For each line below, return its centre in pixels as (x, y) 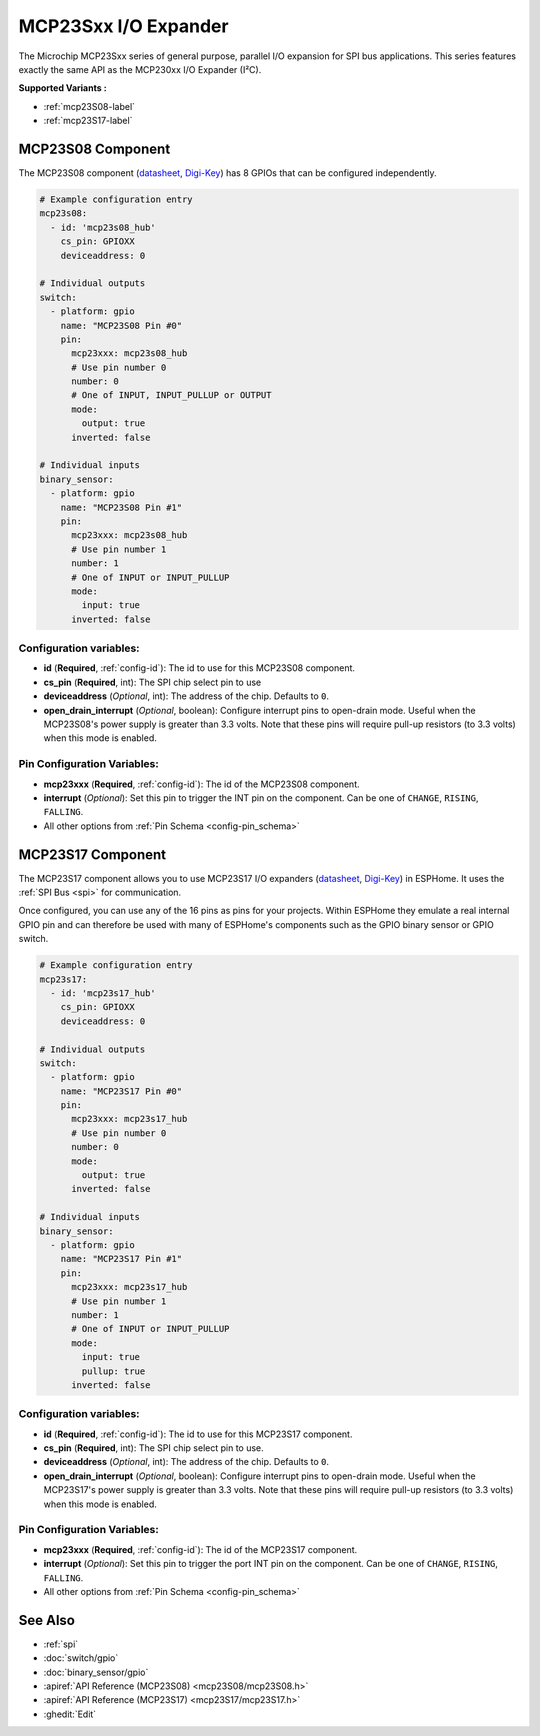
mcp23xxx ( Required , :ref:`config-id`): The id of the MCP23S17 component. (200, 1549)
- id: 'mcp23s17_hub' (103, 993)
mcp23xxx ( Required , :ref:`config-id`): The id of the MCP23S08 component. (201, 784)
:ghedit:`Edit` (70, 1714)
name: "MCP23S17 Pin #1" (121, 1259)
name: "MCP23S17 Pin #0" (121, 1091)
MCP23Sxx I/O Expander (123, 26)
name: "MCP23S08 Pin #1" (121, 507)
